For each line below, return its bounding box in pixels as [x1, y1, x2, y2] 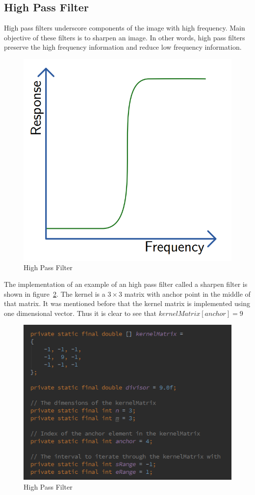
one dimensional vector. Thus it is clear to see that [4, 308, 157, 318]
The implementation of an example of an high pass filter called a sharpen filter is [4, 278, 248, 289]
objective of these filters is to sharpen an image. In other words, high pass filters [4, 32, 245, 42]
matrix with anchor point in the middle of [124, 288, 251, 299]
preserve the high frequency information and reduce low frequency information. [4, 42, 242, 52]
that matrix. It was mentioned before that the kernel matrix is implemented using [4, 298, 251, 309]
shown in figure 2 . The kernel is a [4, 288, 105, 299]
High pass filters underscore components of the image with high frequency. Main [4, 23, 245, 33]
